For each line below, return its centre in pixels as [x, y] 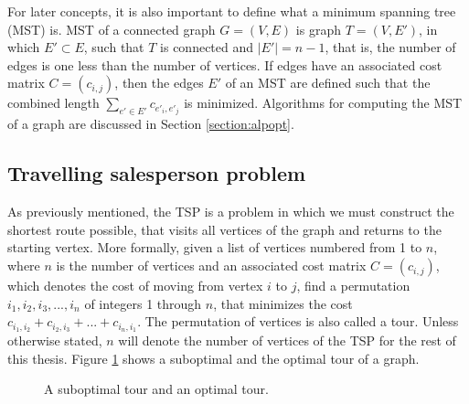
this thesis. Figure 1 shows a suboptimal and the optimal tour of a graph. [213, 358]
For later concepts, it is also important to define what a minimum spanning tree [232, 11]
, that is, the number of [390, 47]
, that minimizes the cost [283, 303]
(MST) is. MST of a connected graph [112, 29]
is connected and [207, 47]
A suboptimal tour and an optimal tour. [156, 389]
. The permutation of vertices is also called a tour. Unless [298, 321]
